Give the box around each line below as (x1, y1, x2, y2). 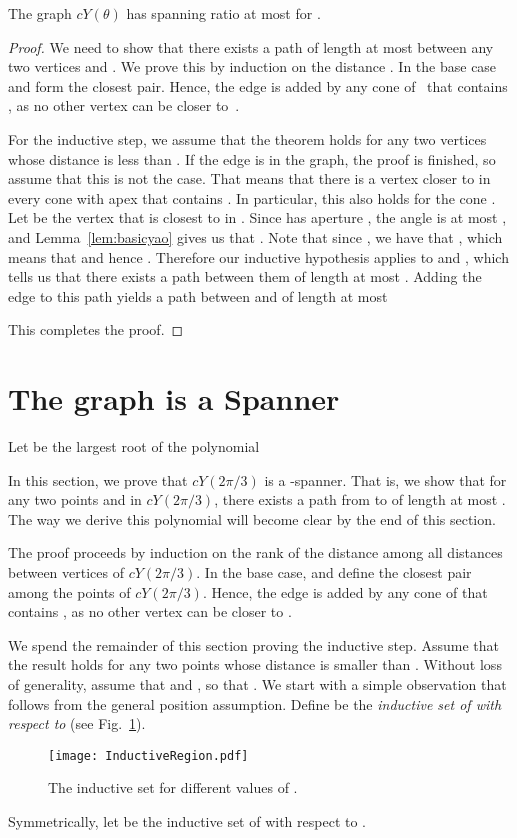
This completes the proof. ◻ (8, 319, 184, 340)
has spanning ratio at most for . (126, 3, 321, 23)
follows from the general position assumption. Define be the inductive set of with (8, 693, 502, 714)
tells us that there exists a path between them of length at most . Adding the (8, 266, 482, 287)
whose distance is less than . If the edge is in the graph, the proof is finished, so (8, 148, 496, 169)
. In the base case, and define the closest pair (196, 562, 472, 582)
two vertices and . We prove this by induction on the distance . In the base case (8, 56, 497, 77)
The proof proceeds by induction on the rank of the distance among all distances (8, 542, 503, 563)
